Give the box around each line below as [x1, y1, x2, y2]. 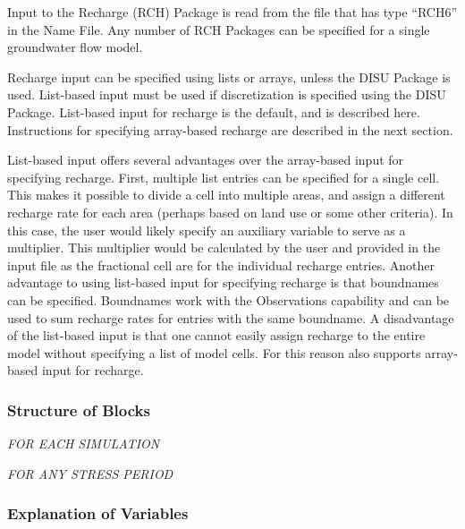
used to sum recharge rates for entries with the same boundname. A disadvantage [7, 308, 454, 327]
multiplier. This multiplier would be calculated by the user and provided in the [7, 238, 441, 257]
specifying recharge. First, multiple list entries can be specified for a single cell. [7, 167, 440, 186]
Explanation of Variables [7, 502, 189, 525]
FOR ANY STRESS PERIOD [7, 464, 173, 482]
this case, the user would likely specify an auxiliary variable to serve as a [7, 220, 406, 239]
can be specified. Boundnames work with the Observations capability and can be [7, 290, 450, 309]
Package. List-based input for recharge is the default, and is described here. [7, 102, 420, 121]
